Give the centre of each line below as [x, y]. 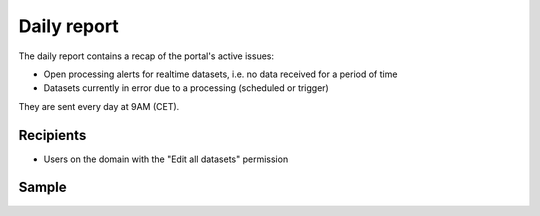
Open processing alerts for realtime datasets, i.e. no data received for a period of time [220, 74]
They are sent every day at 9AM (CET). [99, 106]
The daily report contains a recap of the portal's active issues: [146, 56]
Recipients [52, 135]
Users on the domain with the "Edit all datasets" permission [166, 159]
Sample [42, 187]
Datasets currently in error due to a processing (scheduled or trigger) [186, 88]
